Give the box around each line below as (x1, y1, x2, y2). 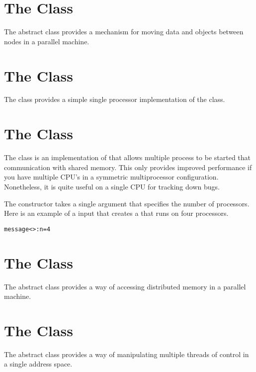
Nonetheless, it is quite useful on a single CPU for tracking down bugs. (4, 181, 220, 191)
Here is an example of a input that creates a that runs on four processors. (4, 208, 229, 218)
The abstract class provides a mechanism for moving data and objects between (4, 26, 244, 37)
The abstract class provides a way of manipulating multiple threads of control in (4, 349, 249, 359)
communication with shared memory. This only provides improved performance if (4, 162, 252, 172)
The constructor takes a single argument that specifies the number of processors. (4, 198, 250, 208)
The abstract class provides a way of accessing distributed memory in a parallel (4, 281, 246, 291)
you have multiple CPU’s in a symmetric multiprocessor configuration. (4, 172, 219, 182)
